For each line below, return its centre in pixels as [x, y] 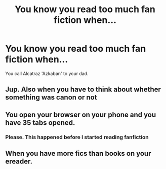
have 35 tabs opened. [40, 123]
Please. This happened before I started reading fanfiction [77, 137]
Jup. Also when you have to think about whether [83, 90]
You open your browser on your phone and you [81, 114]
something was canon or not [51, 97]
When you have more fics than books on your [78, 154]
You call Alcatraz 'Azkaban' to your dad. [47, 73]
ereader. [19, 162]
